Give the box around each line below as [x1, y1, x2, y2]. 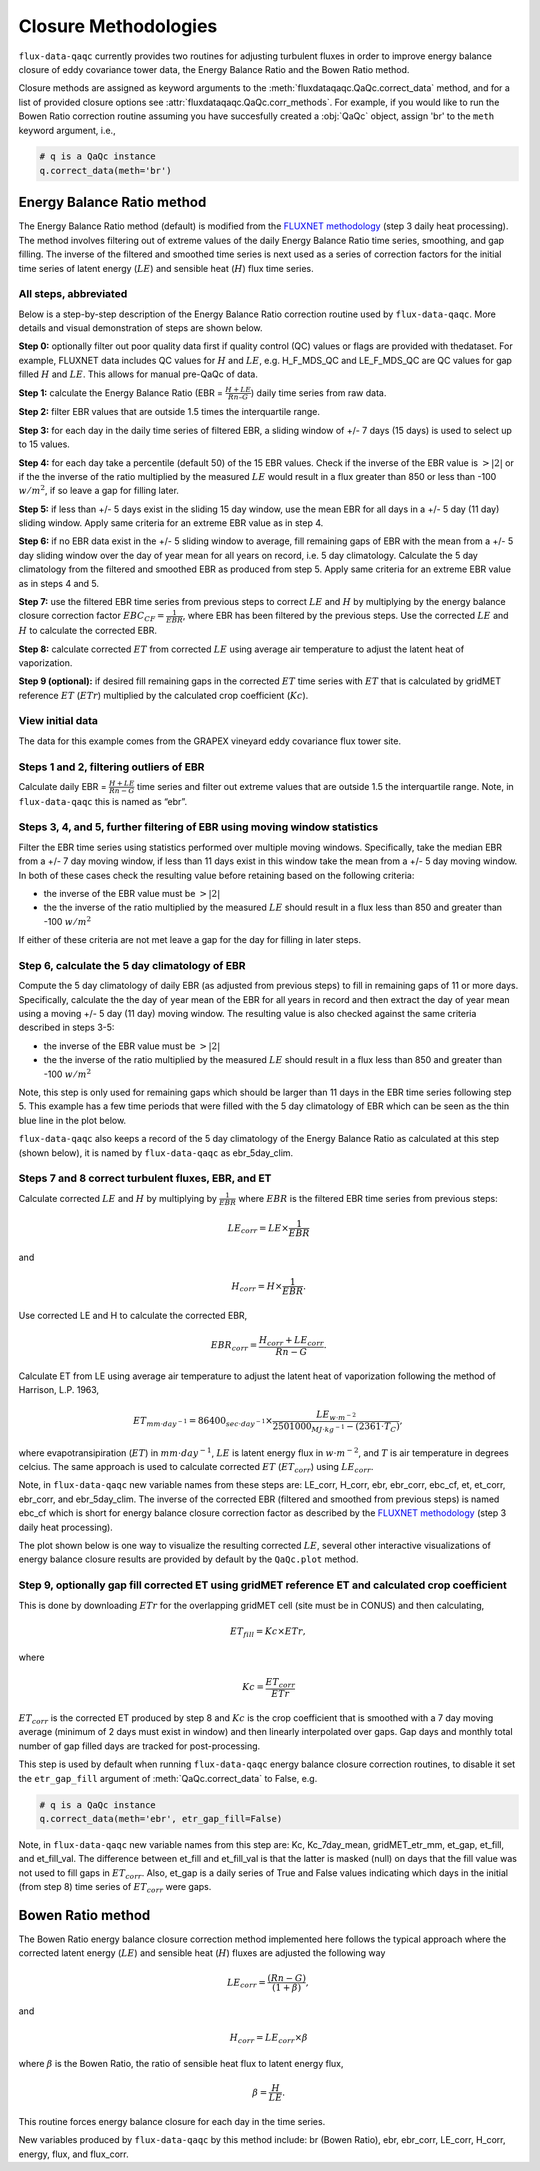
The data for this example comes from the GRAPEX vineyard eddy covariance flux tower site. [18, 735, 402, 747]
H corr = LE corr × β [229, 2031, 309, 2045]
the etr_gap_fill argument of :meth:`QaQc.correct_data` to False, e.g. [18, 1772, 318, 1784]
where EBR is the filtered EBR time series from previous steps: [238, 1192, 499, 1204]
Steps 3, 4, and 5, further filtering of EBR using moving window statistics [18, 820, 379, 834]
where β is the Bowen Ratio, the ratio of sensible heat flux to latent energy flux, [18, 2058, 344, 2070]
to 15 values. [18, 438, 70, 450]
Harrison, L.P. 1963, [18, 1384, 100, 1396]
